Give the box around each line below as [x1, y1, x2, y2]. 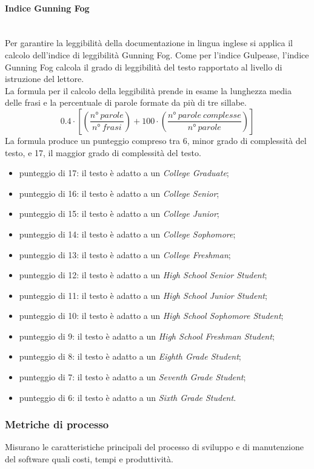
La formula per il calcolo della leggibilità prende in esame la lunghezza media [5, 84, 292, 97]
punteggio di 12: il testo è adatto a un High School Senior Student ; [19, 269, 267, 281]
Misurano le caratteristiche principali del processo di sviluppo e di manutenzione [5, 440, 304, 453]
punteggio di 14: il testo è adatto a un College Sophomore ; [19, 227, 236, 240]
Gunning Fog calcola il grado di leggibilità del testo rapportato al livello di [5, 60, 282, 73]
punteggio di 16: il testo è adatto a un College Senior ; [19, 187, 219, 199]
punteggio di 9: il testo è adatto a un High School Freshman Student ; [19, 329, 275, 342]
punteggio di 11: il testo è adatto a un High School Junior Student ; [19, 289, 267, 301]
